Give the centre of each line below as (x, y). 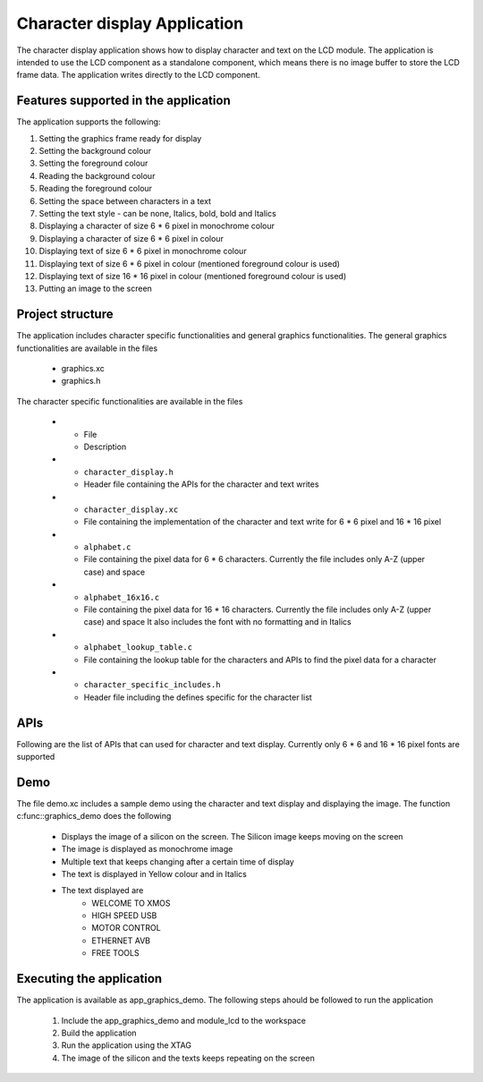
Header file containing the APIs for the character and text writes (201, 484)
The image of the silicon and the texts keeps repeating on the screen (188, 1058)
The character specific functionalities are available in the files (130, 401)
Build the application (99, 1033)
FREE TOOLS (115, 953)
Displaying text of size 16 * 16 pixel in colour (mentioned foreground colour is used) (193, 276)
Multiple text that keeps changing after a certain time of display (178, 861)
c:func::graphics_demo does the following (94, 816)
